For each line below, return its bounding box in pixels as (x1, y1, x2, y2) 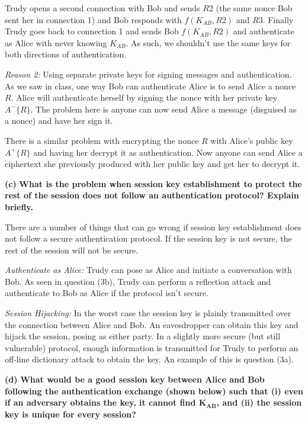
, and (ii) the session (216, 396, 302, 409)
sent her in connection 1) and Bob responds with (5, 13, 182, 25)
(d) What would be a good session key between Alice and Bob (5, 373, 265, 386)
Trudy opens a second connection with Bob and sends (5, 2, 200, 14)
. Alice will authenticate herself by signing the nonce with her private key (11, 91, 278, 104)
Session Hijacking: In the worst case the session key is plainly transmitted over (5, 307, 291, 319)
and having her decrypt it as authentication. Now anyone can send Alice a (33, 146, 303, 158)
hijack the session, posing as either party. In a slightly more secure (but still (5, 330, 281, 342)
